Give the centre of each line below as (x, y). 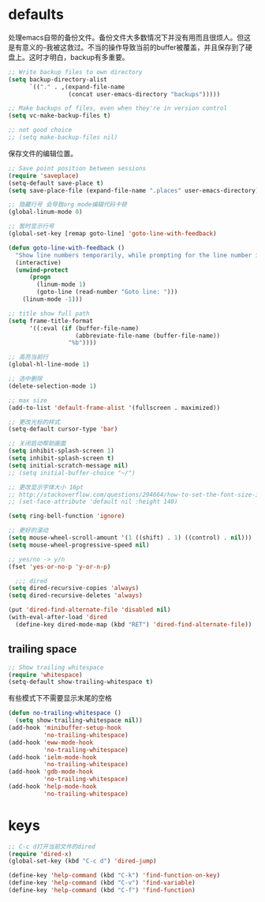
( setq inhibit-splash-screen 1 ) (61, 451)
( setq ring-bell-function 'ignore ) (67, 516)
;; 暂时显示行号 (31, 227)
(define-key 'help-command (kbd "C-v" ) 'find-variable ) (102, 883)
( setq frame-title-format (50, 321)
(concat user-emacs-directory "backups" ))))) (144, 94)
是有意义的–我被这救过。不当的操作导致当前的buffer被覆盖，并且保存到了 (127, 47)
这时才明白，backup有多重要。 (79, 57)
